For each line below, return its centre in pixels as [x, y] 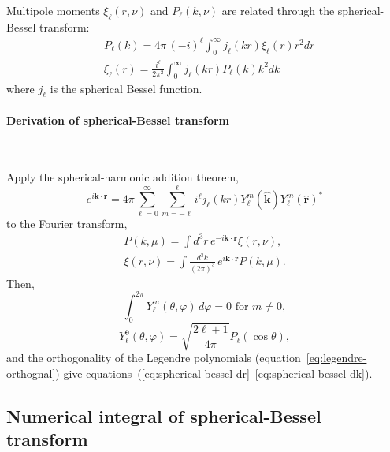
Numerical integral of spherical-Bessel [164, 415]
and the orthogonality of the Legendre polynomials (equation [154, 358]
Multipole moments [53, 10]
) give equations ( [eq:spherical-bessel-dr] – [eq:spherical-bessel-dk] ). [214, 373]
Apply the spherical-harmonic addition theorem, [123, 176]
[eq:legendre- [336, 358]
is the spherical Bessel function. [126, 88]
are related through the [278, 10]
